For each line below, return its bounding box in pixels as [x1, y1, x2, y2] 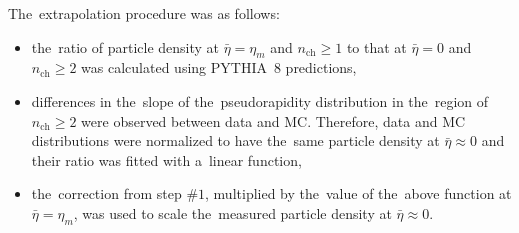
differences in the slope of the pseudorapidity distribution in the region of [31, 90, 489, 111]
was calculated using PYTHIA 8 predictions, [81, 57, 357, 78]
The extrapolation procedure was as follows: [8, 3, 280, 23]
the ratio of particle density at [31, 36, 220, 57]
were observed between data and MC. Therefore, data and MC [81, 110, 466, 131]
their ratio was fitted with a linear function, [31, 149, 302, 170]
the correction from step [31, 183, 182, 204]
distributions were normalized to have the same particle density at [31, 130, 440, 151]
